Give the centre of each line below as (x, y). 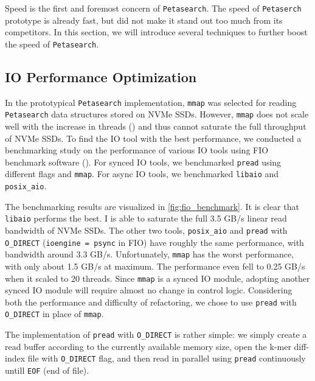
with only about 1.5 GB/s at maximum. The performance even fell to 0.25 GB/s (155, 266)
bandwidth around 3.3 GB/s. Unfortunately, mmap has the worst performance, (150, 254)
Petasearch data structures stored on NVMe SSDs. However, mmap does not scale (157, 114)
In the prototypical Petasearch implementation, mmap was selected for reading (151, 102)
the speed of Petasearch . (52, 44)
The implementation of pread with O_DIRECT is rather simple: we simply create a (156, 334)
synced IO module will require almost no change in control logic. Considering (149, 290)
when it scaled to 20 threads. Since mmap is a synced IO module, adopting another (157, 278)
